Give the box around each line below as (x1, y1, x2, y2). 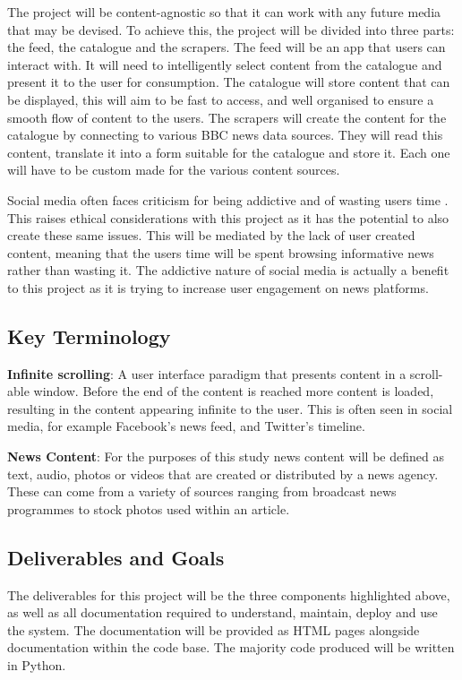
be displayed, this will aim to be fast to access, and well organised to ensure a (7, 90, 434, 108)
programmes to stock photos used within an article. (7, 499, 290, 518)
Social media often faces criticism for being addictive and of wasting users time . (7, 190, 449, 209)
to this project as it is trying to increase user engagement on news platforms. (7, 278, 429, 297)
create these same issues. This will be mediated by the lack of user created (7, 226, 415, 245)
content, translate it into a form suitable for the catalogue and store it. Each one (7, 142, 450, 161)
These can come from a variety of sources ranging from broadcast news (7, 482, 397, 501)
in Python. (7, 656, 66, 675)
